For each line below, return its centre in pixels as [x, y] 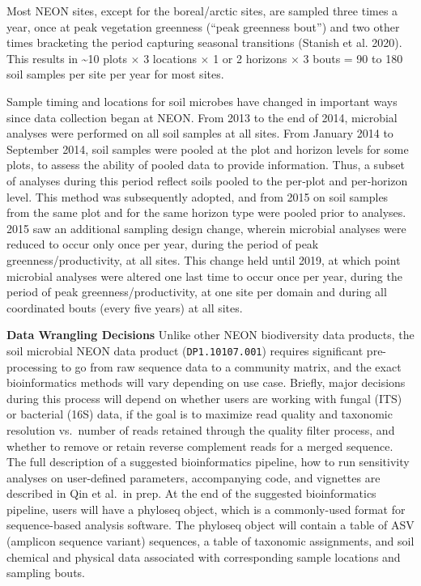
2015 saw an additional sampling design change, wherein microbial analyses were [206, 228]
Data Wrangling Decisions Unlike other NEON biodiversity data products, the [210, 335]
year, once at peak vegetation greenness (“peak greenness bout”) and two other [203, 26]
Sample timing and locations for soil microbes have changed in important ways [202, 101]
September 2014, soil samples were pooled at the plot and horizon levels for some [208, 149]
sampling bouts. [46, 573]
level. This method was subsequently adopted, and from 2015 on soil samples [198, 196]
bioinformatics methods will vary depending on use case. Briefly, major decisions [206, 382]
